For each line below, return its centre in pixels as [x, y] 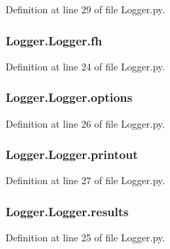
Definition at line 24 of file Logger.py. [85, 66]
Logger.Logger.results [67, 211]
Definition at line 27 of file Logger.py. [85, 180]
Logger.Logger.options [69, 97]
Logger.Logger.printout [72, 154]
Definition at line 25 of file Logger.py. [85, 237]
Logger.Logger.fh [54, 40]
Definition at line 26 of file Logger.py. [85, 123]
